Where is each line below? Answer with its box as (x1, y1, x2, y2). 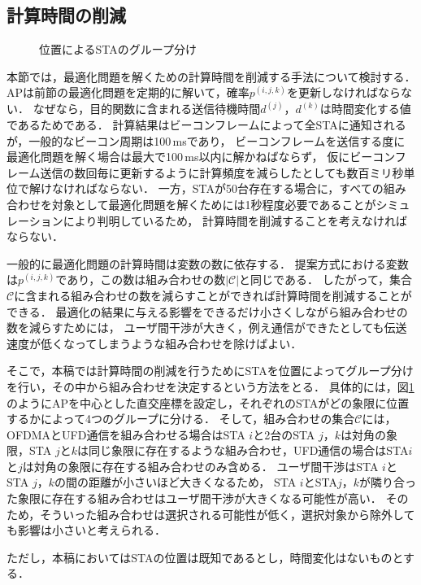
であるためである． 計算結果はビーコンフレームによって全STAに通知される (7, 116, 406, 133)
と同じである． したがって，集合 (239, 271, 412, 288)
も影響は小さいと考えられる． (7, 522, 166, 539)
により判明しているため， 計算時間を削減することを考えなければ (63, 212, 407, 229)
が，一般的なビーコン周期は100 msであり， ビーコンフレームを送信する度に (7, 132, 406, 149)
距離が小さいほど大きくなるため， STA (88, 474, 297, 491)
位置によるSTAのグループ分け (39, 41, 197, 58)
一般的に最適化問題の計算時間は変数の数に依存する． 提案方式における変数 (7, 255, 409, 272)
